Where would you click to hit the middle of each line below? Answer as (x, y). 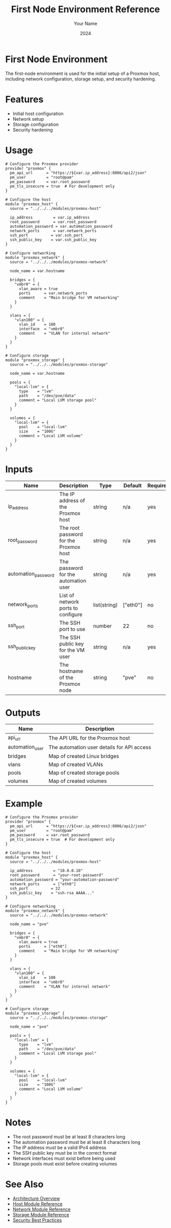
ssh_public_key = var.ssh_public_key (53, 240)
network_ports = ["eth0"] (43, 884)
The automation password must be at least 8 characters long (77, 1142)
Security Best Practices (37, 1220)
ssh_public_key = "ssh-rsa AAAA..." (52, 893)
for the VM (72, 650)
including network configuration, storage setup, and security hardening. (81, 79)
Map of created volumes (78, 781)
